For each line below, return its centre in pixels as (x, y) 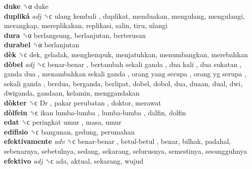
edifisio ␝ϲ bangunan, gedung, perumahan (69, 131)
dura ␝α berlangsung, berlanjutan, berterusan (75, 35)
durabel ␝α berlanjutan (42, 45)
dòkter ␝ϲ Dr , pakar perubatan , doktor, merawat (83, 102)
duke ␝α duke (26, 6)
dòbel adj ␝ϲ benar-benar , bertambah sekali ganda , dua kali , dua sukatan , (123, 64)
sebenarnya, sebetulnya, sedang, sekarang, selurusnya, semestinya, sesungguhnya (126, 151)
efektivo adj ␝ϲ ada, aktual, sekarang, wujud (74, 160)
